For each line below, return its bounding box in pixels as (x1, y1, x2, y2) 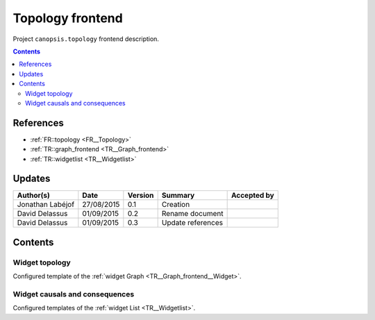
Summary (161, 191, 195, 201)
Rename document (161, 209, 224, 219)
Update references (161, 218, 224, 228)
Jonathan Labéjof (17, 200, 75, 210)
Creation (161, 200, 190, 210)
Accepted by (231, 191, 274, 201)
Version (127, 191, 154, 201)
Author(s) (17, 191, 50, 201)
